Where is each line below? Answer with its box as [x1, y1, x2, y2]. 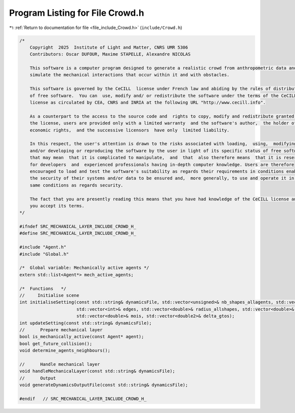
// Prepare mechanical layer [19, 327, 103, 332]
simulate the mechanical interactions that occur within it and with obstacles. [29, 72, 230, 78]
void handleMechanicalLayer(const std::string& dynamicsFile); [19, 368, 176, 374]
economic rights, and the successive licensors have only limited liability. [29, 127, 230, 133]
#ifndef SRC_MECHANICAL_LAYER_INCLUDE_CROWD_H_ [19, 224, 136, 229]
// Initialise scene [19, 292, 80, 298]
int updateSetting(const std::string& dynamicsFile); [19, 320, 152, 326]
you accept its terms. [29, 203, 85, 209]
